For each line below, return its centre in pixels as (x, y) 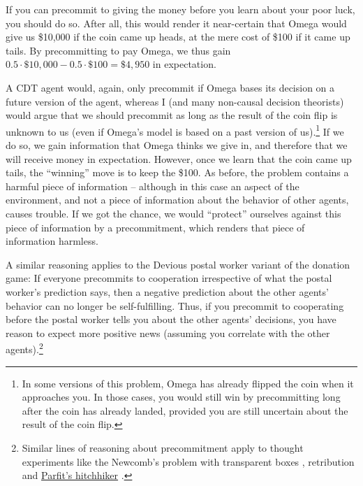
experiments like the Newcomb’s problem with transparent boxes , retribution (188, 461)
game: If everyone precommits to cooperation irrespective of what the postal (169, 278)
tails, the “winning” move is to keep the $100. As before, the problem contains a (177, 172)
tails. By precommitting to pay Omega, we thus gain (118, 50)
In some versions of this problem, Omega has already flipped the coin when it (188, 383)
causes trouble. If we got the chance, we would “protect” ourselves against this (173, 213)
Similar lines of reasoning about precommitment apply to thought (163, 447)
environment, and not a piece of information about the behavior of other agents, (177, 200)
